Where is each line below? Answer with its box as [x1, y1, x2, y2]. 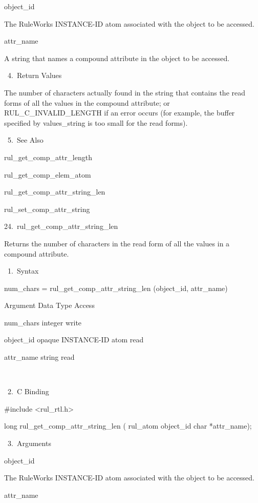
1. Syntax [7, 265, 39, 276]
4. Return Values [7, 70, 62, 81]
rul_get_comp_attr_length [4, 151, 92, 162]
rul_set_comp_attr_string [4, 203, 90, 214]
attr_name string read [4, 352, 75, 362]
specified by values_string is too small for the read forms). [4, 117, 188, 128]
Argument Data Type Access [4, 300, 95, 311]
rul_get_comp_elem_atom [4, 169, 91, 180]
